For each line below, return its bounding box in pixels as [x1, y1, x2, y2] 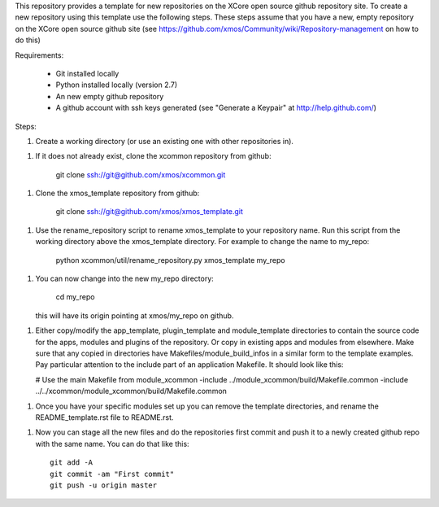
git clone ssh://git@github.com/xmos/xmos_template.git [55, 207, 244, 216]
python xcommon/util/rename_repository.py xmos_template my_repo [55, 255, 285, 264]
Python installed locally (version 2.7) [55, 80, 178, 90]
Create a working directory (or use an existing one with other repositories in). [35, 136, 294, 146]
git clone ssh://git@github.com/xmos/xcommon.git [55, 169, 226, 179]
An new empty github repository [55, 91, 164, 101]
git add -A [50, 458, 93, 467]
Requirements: [15, 50, 64, 60]
